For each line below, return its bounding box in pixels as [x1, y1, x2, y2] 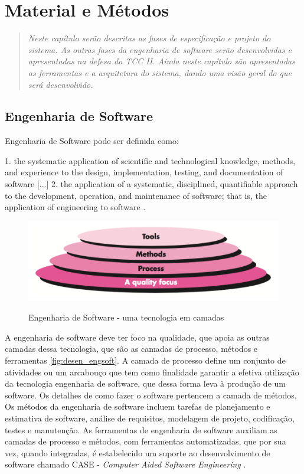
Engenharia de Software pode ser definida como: [5, 135, 179, 147]
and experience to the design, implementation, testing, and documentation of [5, 166, 283, 178]
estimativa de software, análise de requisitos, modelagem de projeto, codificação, [5, 412, 295, 424]
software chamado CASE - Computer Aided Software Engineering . [5, 458, 246, 470]
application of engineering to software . [5, 201, 146, 213]
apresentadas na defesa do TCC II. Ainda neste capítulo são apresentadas [28, 55, 295, 67]
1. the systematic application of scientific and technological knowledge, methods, [5, 154, 296, 166]
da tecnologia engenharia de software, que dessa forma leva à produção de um [5, 377, 286, 390]
